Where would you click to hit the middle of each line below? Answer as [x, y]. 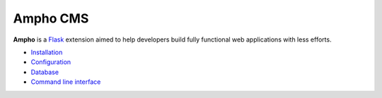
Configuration [51, 62]
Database [45, 72]
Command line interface [66, 82]
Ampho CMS [51, 18]
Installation [47, 52]
